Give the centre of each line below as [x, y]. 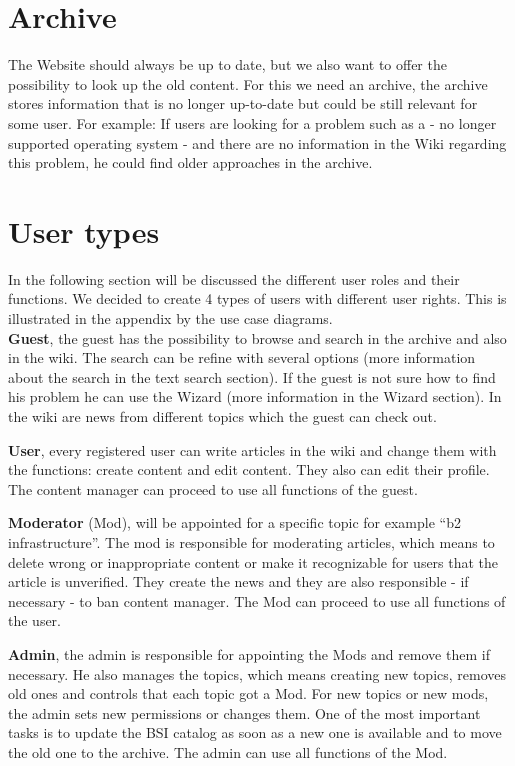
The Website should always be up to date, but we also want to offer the [227, 64]
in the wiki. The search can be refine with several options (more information [242, 357]
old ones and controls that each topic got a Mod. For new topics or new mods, [248, 693]
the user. [35, 620]
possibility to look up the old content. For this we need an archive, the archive [248, 83]
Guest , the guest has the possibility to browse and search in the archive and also [257, 337]
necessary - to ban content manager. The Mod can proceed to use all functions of [257, 600]
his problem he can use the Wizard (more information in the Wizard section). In [255, 396]
